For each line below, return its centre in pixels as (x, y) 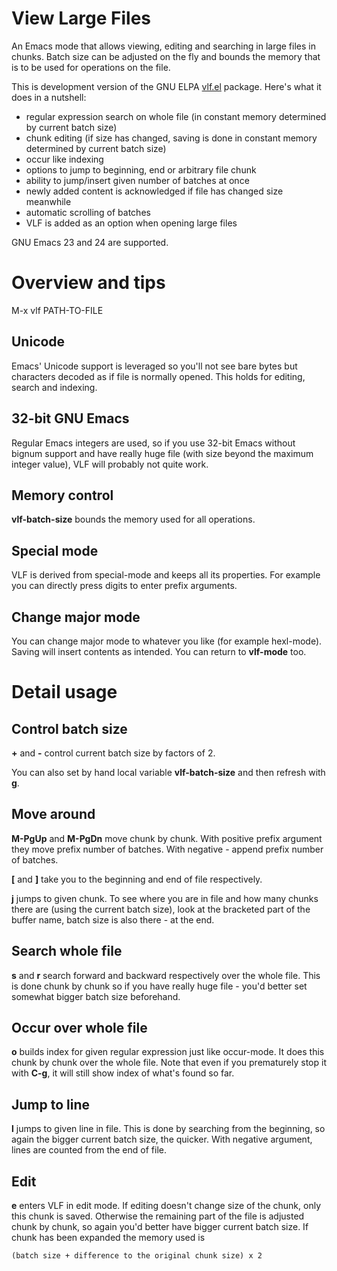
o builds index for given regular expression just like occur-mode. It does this (168, 1052)
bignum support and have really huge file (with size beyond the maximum (162, 453)
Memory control (62, 495)
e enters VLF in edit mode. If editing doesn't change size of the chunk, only (166, 1205)
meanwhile (48, 201)
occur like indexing (64, 159)
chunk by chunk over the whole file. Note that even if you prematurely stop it (169, 1063)
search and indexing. (54, 387)
